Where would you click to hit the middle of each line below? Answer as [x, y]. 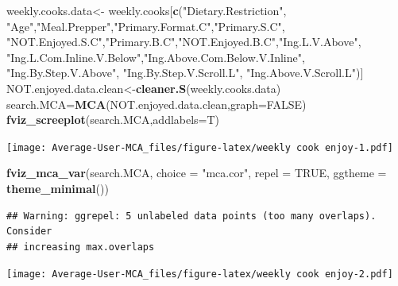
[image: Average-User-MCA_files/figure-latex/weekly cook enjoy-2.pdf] [200, 274]
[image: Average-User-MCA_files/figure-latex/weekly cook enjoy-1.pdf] [200, 147]
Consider [29, 232]
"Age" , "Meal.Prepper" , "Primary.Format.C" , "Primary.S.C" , [146, 26]
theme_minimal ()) [58, 188]
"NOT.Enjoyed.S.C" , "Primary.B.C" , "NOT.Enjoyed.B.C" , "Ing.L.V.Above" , [184, 42]
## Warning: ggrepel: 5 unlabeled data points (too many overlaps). [191, 216]
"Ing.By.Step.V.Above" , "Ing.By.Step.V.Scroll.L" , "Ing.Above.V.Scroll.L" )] [185, 73]
